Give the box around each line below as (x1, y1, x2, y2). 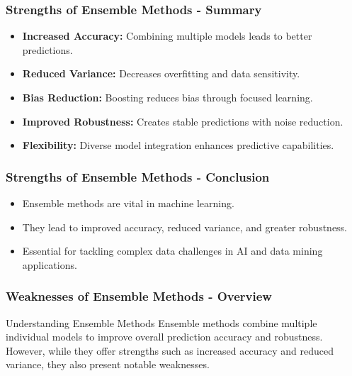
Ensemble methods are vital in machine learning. (22, 196, 234, 210)
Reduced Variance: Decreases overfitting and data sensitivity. (22, 66, 300, 81)
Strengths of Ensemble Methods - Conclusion (6, 167, 270, 185)
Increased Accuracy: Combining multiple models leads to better (22, 28, 312, 43)
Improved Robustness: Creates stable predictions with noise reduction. (22, 114, 344, 128)
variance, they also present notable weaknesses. (6, 357, 210, 372)
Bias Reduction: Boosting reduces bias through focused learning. (22, 90, 313, 104)
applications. (22, 257, 77, 272)
